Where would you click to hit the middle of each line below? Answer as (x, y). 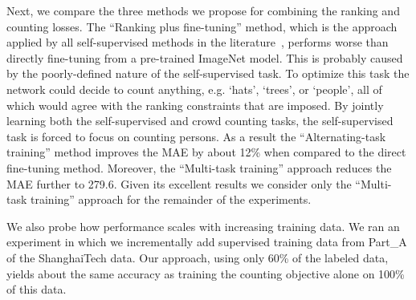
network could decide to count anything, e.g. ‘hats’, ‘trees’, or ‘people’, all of (194, 89)
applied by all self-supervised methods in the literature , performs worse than (198, 42)
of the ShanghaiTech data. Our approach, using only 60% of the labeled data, (198, 257)
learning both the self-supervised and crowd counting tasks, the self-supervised (200, 121)
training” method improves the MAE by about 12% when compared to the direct (206, 152)
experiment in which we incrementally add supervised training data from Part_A (207, 242)
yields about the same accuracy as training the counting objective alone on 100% (206, 273)
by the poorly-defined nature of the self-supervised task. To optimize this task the (208, 73)
